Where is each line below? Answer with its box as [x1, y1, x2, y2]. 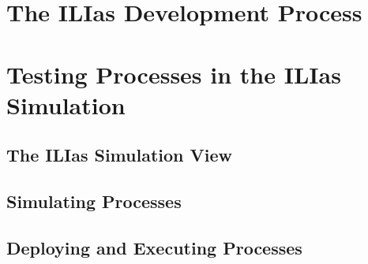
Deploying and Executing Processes [6, 235, 302, 259]
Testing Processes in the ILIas [6, 58, 341, 90]
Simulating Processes [6, 189, 182, 214]
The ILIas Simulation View [6, 143, 232, 167]
